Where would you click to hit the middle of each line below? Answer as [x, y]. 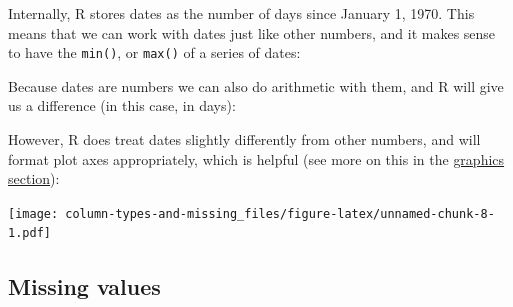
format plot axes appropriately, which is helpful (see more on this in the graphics [256, 158]
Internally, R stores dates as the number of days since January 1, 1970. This [241, 13]
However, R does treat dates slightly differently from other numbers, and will [244, 139]
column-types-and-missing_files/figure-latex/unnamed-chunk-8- [280, 213]
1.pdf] [29, 233]
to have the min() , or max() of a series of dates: [154, 52]
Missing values [84, 285]
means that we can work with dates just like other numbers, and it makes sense [252, 32]
